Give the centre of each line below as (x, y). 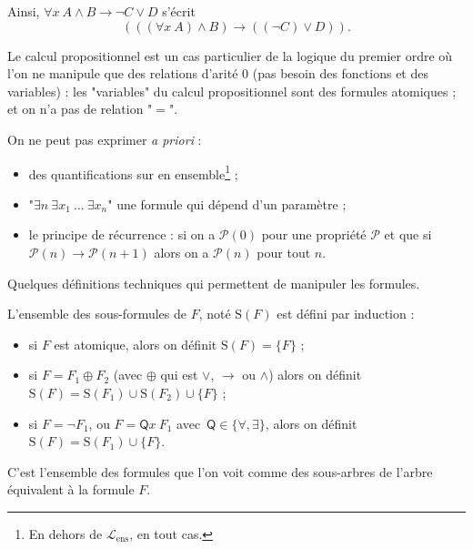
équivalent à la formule (71, 489)
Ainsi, (24, 11)
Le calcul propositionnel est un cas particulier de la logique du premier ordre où (230, 55)
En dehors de (65, 533)
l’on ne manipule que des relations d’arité (123, 73)
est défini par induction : (346, 314)
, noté (215, 314)
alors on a (181, 252)
